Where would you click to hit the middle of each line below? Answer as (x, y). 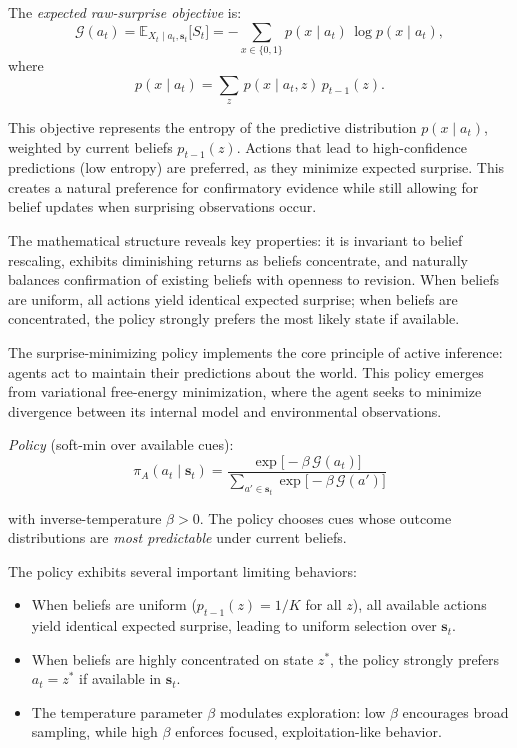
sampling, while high (94, 731)
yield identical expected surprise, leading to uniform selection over (234, 625)
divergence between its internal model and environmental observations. (225, 410)
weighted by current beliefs (90, 146)
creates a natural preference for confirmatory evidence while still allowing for (243, 186)
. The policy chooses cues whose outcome (325, 517)
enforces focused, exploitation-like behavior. (308, 731)
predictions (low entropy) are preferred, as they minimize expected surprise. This (256, 167)
